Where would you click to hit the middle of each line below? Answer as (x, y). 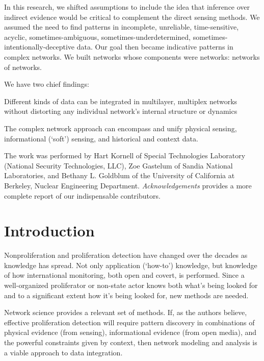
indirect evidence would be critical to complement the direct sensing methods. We (132, 17)
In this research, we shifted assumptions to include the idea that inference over (127, 7)
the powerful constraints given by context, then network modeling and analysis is (131, 342)
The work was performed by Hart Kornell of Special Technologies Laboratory (125, 155)
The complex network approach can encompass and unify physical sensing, (121, 128)
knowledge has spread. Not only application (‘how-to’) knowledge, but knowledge (131, 265)
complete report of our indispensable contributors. (82, 195)
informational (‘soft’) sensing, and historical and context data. (101, 138)
